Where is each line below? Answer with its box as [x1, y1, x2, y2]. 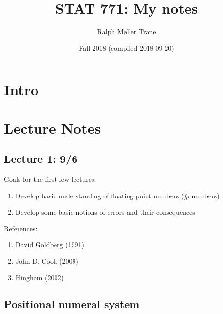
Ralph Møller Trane [97, 26, 156, 37]
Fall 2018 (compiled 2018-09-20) [79, 42, 174, 53]
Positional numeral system [4, 296, 140, 311]
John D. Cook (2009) [15, 256, 78, 266]
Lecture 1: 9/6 [4, 151, 78, 166]
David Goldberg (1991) [15, 239, 84, 250]
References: [4, 223, 37, 233]
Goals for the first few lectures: [4, 174, 96, 184]
